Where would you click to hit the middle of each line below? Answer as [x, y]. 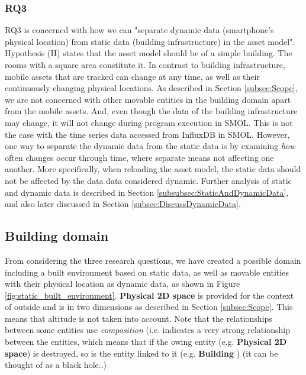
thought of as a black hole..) [56, 365]
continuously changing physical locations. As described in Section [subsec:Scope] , [151, 88]
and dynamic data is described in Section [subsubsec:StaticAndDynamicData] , [147, 192]
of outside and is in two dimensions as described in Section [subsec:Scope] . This [149, 307]
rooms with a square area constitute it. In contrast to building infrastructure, [145, 64]
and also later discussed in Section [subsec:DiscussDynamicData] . [123, 204]
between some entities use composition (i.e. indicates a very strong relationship [147, 330]
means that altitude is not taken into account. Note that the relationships [138, 318]
